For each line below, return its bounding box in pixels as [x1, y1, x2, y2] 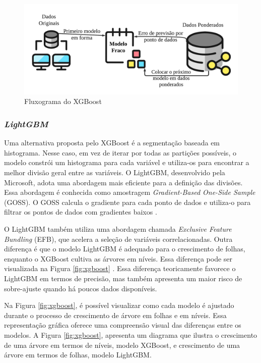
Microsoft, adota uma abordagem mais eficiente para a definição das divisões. [4, 177, 243, 187]
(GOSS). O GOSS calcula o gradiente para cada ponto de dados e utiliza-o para [4, 196, 251, 207]
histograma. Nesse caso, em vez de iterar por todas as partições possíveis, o [4, 147, 236, 158]
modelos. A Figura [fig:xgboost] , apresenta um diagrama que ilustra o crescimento [4, 329, 257, 340]
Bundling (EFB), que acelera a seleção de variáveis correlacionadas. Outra [4, 233, 233, 244]
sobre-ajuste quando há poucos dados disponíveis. [4, 283, 157, 293]
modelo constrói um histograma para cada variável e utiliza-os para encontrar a [4, 157, 249, 168]
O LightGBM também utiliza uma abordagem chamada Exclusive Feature [4, 224, 232, 234]
